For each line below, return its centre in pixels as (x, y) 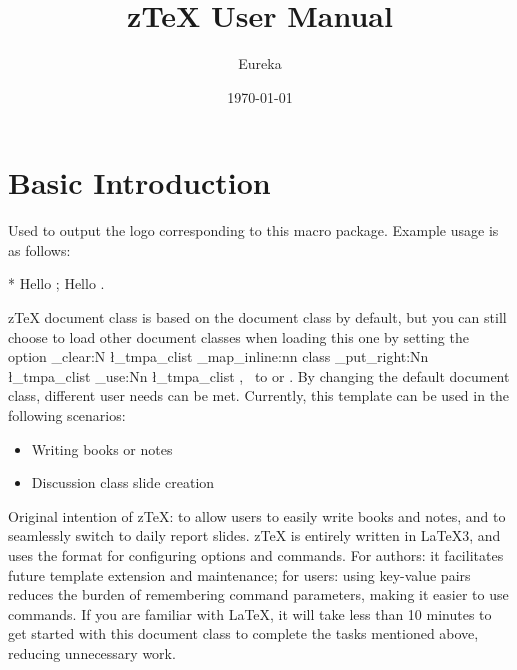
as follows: (39, 249)
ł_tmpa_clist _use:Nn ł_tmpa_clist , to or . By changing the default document (259, 375)
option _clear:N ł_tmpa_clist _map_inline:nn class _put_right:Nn (218, 356)
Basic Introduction (139, 182)
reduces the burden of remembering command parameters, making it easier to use (258, 594)
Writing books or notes (102, 448)
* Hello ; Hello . (56, 283)
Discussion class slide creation (123, 482)
